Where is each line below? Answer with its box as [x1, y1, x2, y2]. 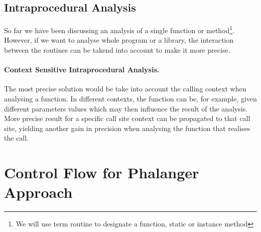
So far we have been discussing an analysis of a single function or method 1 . [4, 24, 235, 35]
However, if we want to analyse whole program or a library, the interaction [4, 35, 234, 45]
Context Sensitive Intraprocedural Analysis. [4, 64, 160, 75]
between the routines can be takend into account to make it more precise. [4, 45, 230, 55]
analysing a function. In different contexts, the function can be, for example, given [4, 93, 257, 104]
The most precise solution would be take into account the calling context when [4, 83, 246, 94]
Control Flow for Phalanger [4, 162, 199, 183]
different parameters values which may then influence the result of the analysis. [4, 103, 248, 113]
